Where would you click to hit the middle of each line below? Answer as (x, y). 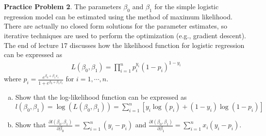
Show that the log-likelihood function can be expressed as (101, 97)
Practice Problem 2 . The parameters (63, 6)
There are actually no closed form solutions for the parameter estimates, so (116, 26)
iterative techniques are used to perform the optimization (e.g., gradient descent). (125, 35)
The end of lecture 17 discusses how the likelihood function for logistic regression (124, 45)
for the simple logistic (187, 6)
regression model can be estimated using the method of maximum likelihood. (118, 16)
